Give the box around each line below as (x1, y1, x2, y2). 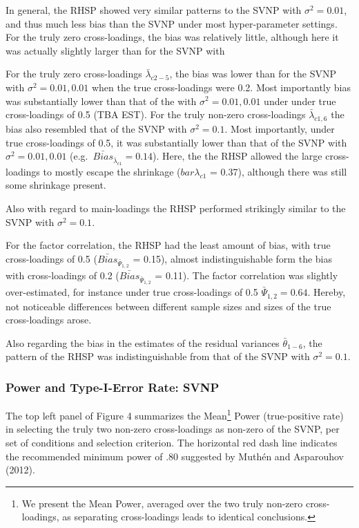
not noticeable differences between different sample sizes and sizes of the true (6, 299, 331, 313)
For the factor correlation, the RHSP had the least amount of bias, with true (6, 238, 331, 252)
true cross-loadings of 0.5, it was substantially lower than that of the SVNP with (6, 135, 347, 149)
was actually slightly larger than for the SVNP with (6, 43, 225, 57)
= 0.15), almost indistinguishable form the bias (133, 251, 332, 265)
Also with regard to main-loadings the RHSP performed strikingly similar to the (6, 201, 346, 216)
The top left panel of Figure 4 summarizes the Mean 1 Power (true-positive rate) (6, 406, 344, 422)
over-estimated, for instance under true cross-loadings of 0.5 (6, 285, 258, 299)
